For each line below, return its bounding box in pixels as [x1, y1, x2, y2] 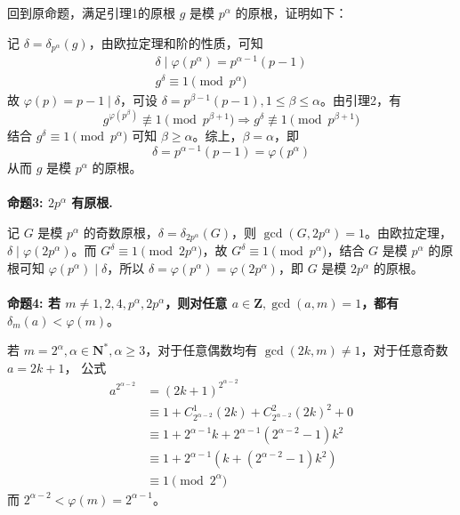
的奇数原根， [83, 222, 158, 241]
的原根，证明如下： [235, 4, 348, 21]
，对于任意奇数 [360, 341, 448, 359]
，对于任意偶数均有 [145, 341, 258, 359]
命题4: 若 [7, 294, 61, 312]
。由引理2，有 [320, 91, 402, 109]
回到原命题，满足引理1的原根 [7, 4, 175, 21]
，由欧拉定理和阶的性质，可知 [88, 33, 263, 52]
